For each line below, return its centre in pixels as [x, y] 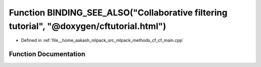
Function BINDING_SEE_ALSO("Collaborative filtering [118, 13]
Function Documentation [47, 54]
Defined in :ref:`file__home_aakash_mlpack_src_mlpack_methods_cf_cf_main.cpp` [102, 40]
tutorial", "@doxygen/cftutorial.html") [87, 26]
